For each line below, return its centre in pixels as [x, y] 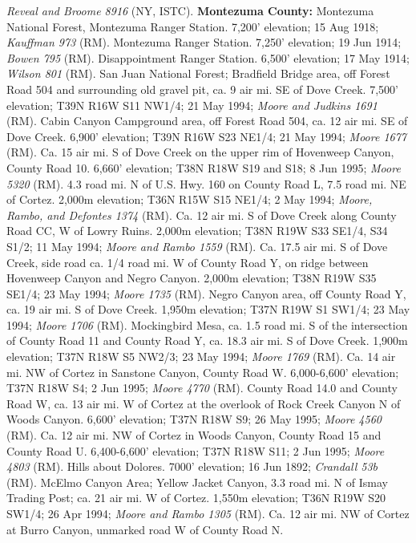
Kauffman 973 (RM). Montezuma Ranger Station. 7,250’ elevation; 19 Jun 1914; [204, 42]
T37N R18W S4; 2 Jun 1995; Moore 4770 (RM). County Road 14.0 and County [202, 388]
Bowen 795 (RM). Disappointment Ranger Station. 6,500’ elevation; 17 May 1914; [208, 57]
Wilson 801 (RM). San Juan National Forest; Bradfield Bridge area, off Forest [198, 73]
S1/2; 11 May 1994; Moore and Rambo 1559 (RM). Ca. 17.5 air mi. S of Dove [197, 246]
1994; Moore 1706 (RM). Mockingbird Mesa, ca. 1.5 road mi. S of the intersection [207, 324]
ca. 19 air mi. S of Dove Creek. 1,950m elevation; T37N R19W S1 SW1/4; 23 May [208, 309]
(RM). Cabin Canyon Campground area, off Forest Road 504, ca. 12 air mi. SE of [207, 121]
